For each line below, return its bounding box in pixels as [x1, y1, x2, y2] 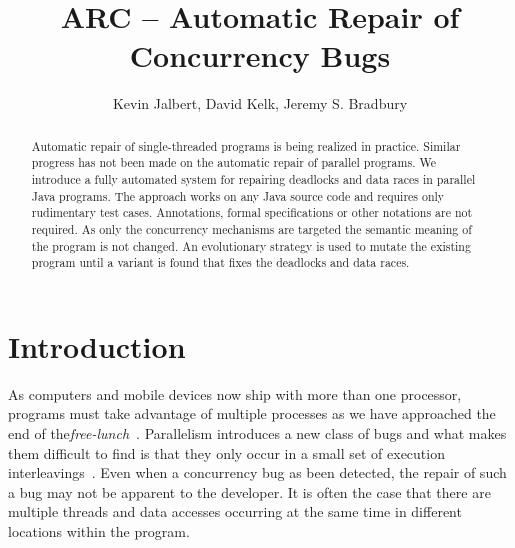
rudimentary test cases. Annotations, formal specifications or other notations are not [31, 204, 473, 221]
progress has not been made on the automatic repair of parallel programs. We [31, 154, 436, 171]
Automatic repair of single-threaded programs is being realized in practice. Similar [31, 137, 461, 154]
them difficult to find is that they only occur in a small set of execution [8, 442, 445, 463]
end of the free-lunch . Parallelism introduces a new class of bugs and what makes [8, 423, 507, 444]
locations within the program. [8, 521, 190, 542]
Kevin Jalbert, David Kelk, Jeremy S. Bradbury [112, 93, 408, 114]
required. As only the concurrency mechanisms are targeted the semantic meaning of [31, 220, 472, 237]
